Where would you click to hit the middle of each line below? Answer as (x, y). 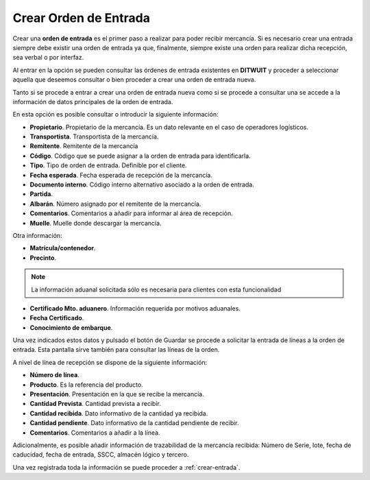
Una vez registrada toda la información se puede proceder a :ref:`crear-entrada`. (126, 467)
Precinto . (43, 258)
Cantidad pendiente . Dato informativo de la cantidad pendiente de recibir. (134, 423)
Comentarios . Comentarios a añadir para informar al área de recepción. (131, 213)
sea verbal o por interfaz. (48, 58)
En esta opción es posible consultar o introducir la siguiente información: (115, 115)
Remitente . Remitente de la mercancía (84, 146)
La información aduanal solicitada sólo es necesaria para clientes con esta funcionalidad (156, 289)
